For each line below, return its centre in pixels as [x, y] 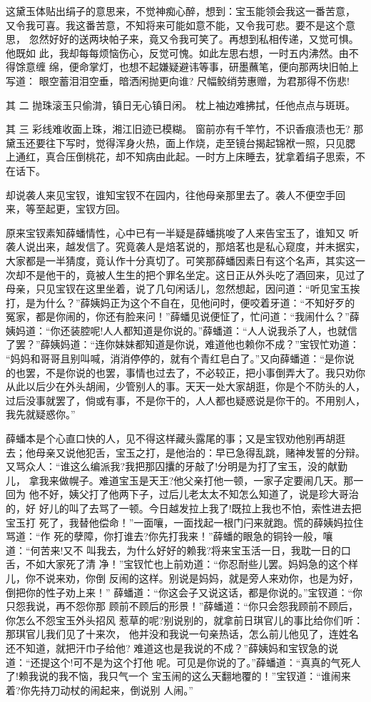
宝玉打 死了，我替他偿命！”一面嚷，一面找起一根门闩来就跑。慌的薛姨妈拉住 [185, 522]
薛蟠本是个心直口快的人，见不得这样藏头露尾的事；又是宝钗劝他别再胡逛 [176, 438]
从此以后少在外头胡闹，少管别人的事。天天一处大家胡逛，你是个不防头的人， [185, 386]
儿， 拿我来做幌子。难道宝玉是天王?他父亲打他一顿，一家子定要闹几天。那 [180, 480]
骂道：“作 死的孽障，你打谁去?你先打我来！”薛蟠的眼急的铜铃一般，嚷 [169, 536]
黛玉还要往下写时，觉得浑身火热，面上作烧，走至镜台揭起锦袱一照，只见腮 [181, 142]
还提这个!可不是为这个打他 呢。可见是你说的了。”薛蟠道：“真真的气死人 [195, 662]
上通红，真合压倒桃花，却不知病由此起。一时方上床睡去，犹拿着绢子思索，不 [185, 157]
